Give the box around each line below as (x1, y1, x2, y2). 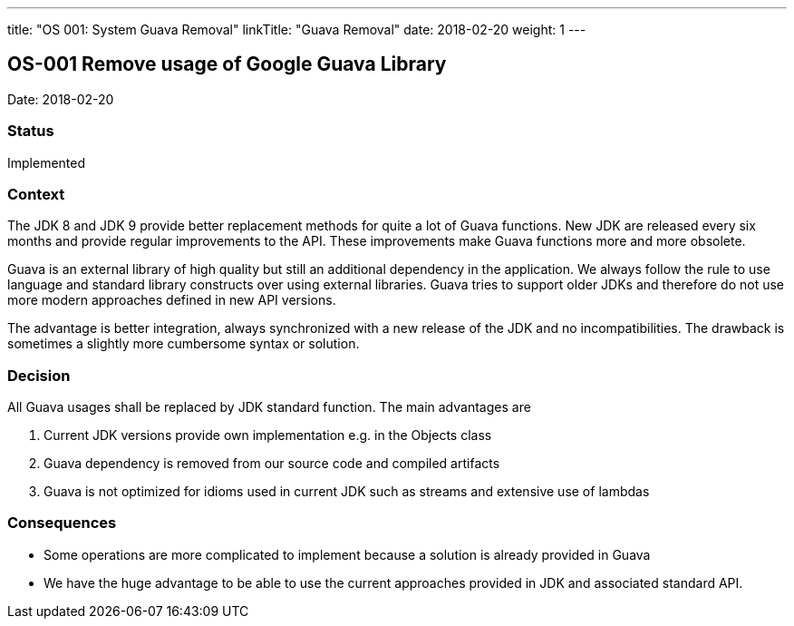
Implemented (7, 154, 86, 171)
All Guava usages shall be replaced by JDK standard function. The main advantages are (7, 399, 531, 416)
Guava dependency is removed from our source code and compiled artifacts (44, 455, 500, 472)
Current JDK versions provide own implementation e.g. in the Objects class (44, 427, 492, 444)
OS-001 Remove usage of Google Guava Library (7, 53, 447, 76)
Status (7, 122, 54, 141)
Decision (7, 366, 71, 385)
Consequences (7, 514, 117, 533)
